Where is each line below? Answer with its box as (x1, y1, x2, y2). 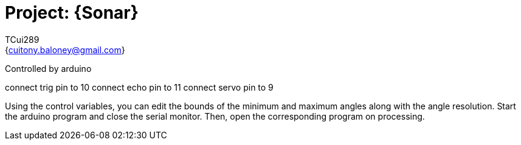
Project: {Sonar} (5, 2, 139, 23)
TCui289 (5, 34, 40, 45)
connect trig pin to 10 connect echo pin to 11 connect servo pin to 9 (5, 82, 274, 92)
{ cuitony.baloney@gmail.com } (5, 44, 125, 55)
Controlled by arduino (5, 63, 92, 74)
